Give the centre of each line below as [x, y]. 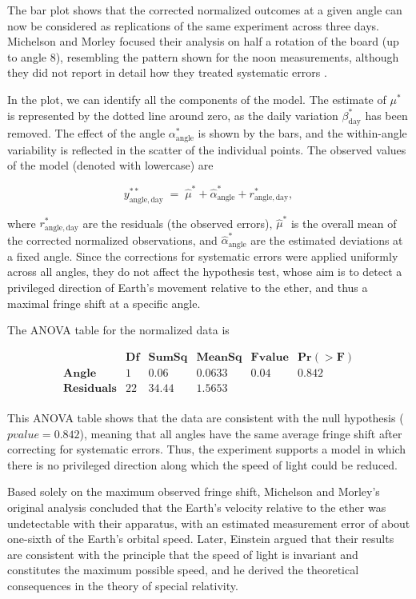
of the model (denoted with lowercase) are [110, 165]
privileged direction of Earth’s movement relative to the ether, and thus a [188, 288]
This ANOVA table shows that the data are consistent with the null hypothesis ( [206, 417]
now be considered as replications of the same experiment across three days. [194, 25]
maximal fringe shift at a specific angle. [104, 303]
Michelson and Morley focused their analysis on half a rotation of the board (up [203, 41]
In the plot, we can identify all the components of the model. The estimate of [197, 99]
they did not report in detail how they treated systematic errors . [167, 72]
